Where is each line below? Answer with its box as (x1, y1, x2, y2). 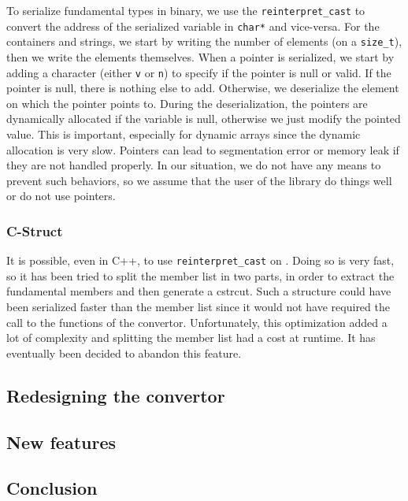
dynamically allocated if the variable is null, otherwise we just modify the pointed (6, 110, 401, 127)
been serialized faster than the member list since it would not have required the (6, 299, 390, 315)
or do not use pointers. (6, 187, 116, 204)
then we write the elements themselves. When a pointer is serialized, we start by (6, 48, 395, 65)
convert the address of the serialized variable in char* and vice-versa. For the (6, 17, 380, 34)
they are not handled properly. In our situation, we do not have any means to (6, 157, 381, 173)
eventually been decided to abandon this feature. (6, 344, 242, 361)
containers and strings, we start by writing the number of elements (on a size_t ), (6, 33, 402, 50)
